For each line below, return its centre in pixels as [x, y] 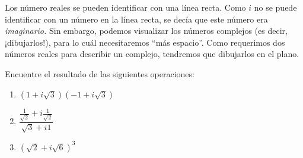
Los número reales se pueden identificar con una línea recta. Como [125, 7]
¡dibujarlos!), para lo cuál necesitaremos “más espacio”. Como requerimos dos [145, 42]
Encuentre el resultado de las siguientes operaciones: [100, 73]
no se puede [275, 7]
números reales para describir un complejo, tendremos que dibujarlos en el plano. [152, 54]
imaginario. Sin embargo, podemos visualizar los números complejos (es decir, [146, 31]
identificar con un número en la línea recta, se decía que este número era [136, 19]
